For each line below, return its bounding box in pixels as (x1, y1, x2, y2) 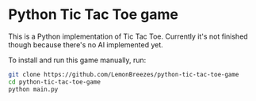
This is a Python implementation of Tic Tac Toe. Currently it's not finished (8, 32, 248, 41)
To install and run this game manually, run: (8, 55, 147, 65)
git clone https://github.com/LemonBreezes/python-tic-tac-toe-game (8, 70, 239, 78)
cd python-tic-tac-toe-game (8, 77, 101, 86)
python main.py (8, 85, 59, 93)
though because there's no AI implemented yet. (8, 39, 164, 49)
